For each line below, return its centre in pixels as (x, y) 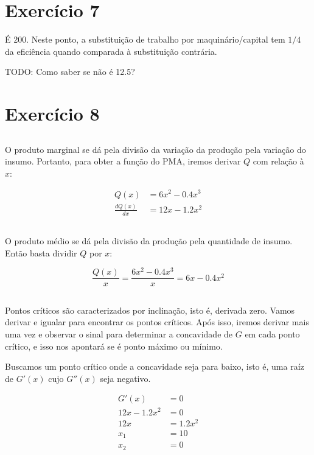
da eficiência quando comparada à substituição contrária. (111, 51)
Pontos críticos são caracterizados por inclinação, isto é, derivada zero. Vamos (150, 310)
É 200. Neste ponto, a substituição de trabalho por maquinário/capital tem (145, 39)
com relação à (278, 161)
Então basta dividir (41, 252)
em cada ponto (272, 334)
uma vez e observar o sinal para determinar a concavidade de (119, 334)
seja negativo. (125, 378)
